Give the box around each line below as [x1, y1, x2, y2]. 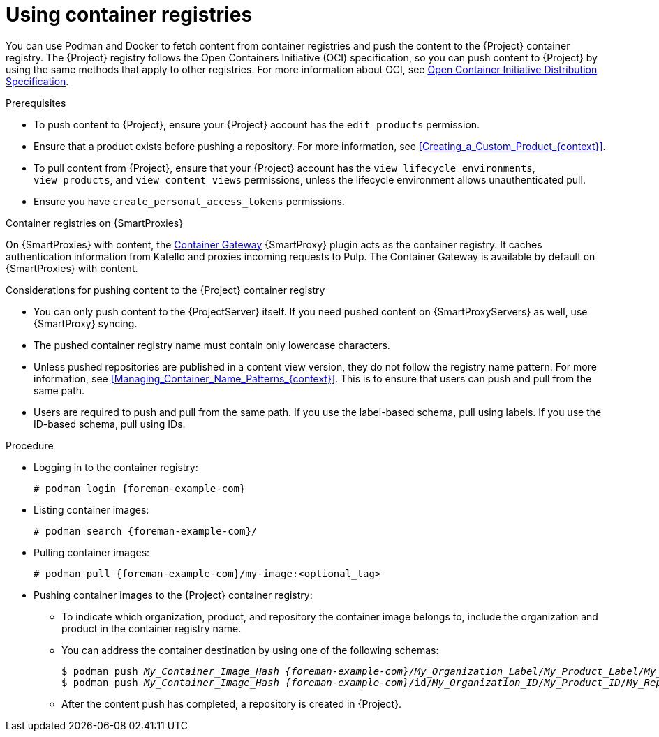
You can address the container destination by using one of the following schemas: [61, 643, 439, 656]
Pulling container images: [34, 546, 150, 558]
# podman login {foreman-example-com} [34, 482, 246, 494]
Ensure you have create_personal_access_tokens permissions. [34, 195, 345, 207]
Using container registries [6, 3, 253, 27]
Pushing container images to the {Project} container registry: [34, 588, 313, 601]
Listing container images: [34, 503, 149, 516]
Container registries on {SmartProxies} [6, 216, 184, 229]
